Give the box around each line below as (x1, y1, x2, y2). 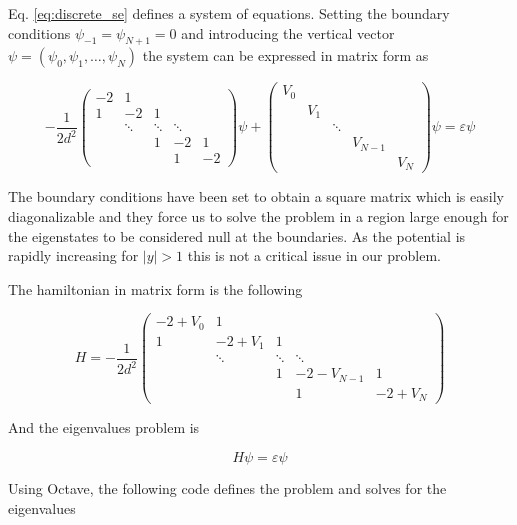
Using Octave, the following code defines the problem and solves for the (8, 478, 447, 499)
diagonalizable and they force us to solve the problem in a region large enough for (8, 206, 509, 227)
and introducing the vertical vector (181, 22, 395, 43)
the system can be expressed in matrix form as (142, 45, 429, 66)
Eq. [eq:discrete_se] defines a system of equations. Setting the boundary (8, 3, 450, 23)
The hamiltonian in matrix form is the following (8, 278, 303, 299)
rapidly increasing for (8, 245, 139, 266)
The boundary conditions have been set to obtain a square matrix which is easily (8, 186, 504, 207)
